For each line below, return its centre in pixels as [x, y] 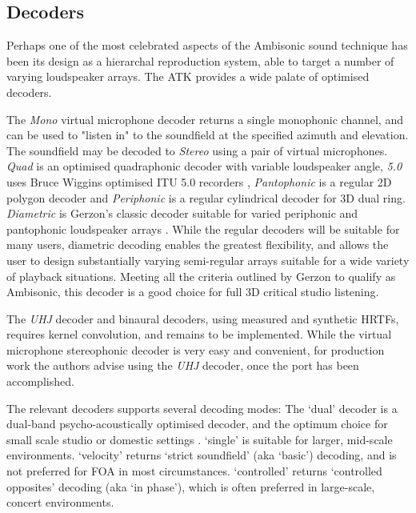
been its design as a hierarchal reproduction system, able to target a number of [200, 60]
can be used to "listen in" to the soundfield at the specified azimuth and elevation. [208, 135]
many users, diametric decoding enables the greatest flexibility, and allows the [198, 244]
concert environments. [60, 502]
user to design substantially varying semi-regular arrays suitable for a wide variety [208, 260]
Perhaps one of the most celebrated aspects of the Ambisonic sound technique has [207, 45]
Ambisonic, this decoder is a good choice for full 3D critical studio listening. [193, 292]
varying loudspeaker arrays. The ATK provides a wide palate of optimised [188, 76]
